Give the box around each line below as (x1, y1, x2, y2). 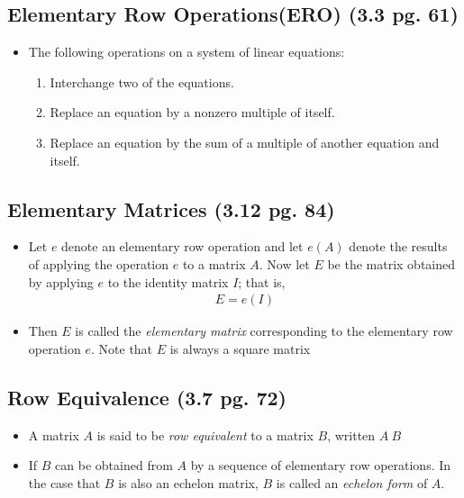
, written (327, 425, 376, 444)
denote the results (349, 237, 448, 256)
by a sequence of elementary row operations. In (190, 456, 451, 475)
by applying (28, 272, 94, 291)
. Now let (259, 254, 310, 273)
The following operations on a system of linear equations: (28, 42, 345, 61)
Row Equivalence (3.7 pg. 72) (7, 383, 287, 411)
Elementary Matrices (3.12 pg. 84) (7, 195, 335, 222)
